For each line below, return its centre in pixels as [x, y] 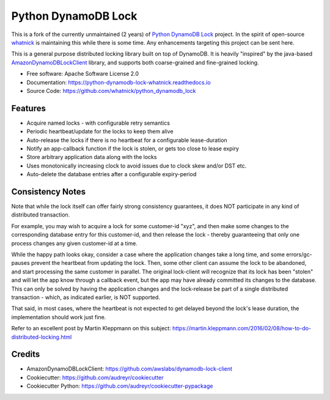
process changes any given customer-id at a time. [74, 243]
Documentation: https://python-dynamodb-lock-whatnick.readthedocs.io [119, 82]
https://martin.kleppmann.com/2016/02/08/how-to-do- [242, 328]
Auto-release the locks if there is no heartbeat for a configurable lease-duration [127, 140]
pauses [20, 263]
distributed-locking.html [42, 337]
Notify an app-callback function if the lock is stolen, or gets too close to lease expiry [133, 148]
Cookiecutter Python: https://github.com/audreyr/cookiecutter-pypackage [120, 386]
